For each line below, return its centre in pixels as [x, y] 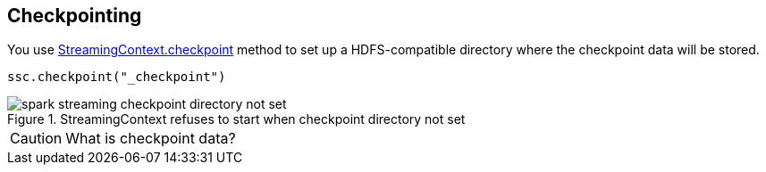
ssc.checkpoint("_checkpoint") [117, 77]
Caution [36, 139]
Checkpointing [75, 16]
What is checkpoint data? [151, 139]
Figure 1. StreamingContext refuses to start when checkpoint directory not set [236, 119]
